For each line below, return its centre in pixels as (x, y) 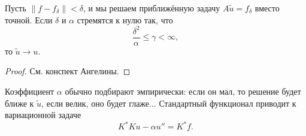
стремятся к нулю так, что (125, 19)
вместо (267, 8)
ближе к (19, 103)
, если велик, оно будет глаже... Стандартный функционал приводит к (169, 103)
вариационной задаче (43, 115)
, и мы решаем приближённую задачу (152, 8)
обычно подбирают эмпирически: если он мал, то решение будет (183, 91)
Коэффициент (30, 91)
